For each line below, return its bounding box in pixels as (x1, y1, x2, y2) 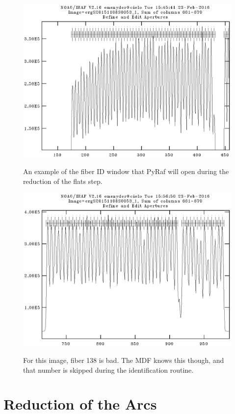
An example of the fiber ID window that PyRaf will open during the (23, 166, 229, 177)
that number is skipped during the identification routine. (23, 364, 194, 375)
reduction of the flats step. (23, 176, 103, 186)
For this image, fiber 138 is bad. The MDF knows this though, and (23, 355, 224, 365)
